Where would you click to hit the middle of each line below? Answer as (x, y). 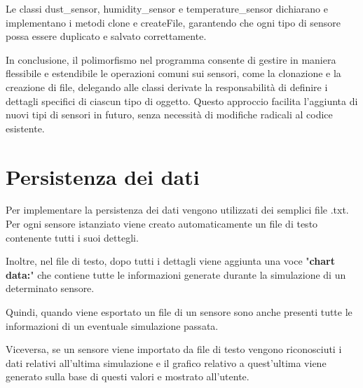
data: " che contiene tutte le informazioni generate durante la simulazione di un (176, 274)
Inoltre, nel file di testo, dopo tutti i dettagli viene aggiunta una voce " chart (170, 261)
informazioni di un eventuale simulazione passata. (112, 325)
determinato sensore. (50, 288)
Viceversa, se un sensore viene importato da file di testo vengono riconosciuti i (174, 349)
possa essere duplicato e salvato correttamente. (106, 36)
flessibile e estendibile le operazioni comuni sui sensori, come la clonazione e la (173, 73)
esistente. (25, 128)
